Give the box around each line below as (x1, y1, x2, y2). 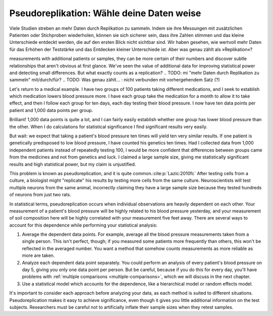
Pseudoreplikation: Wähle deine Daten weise (9, 8, 201, 19)
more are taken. (22, 252, 55, 258)
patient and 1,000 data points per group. (9, 107, 94, 113)
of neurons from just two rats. (9, 192, 71, 198)
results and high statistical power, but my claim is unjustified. (9, 161, 136, 167)
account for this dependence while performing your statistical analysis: (9, 222, 158, 228)
